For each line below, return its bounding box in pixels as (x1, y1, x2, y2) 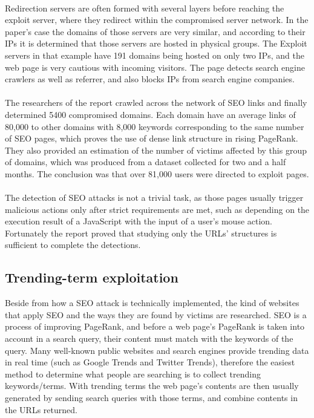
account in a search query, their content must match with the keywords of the (5, 332, 293, 345)
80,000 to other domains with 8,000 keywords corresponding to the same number (5, 120, 304, 132)
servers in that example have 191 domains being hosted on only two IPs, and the (5, 48, 304, 61)
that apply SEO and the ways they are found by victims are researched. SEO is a (5, 308, 307, 321)
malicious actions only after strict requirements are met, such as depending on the (5, 203, 310, 215)
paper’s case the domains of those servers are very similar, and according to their (5, 25, 306, 38)
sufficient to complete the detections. (5, 238, 141, 251)
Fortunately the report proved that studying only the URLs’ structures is (5, 226, 277, 239)
